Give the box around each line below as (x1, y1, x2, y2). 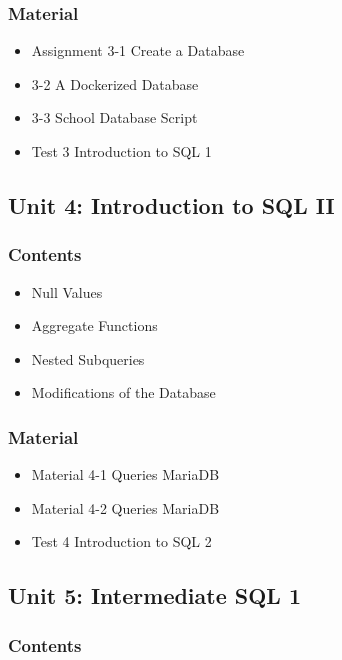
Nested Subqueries (31, 348, 145, 369)
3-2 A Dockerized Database (31, 73, 199, 94)
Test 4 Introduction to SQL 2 (31, 531, 212, 552)
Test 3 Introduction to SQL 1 (31, 141, 212, 161)
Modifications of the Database (31, 382, 216, 403)
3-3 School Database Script (31, 107, 198, 128)
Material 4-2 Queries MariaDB (31, 497, 220, 518)
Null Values (31, 281, 103, 302)
